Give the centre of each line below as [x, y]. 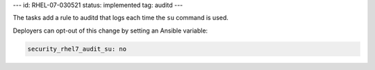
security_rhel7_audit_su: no [77, 49]
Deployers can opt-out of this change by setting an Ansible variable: [110, 30]
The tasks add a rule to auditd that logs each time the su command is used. [121, 18]
